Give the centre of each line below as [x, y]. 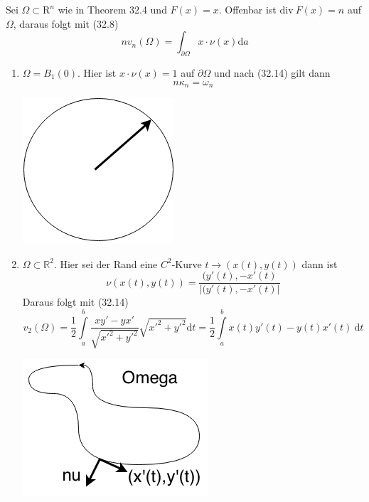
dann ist [320, 263]
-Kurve [187, 263]
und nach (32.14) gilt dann [272, 72]
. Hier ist [97, 72]
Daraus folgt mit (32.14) [75, 302]
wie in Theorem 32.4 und [112, 9]
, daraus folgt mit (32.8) [66, 23]
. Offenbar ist [247, 9]
